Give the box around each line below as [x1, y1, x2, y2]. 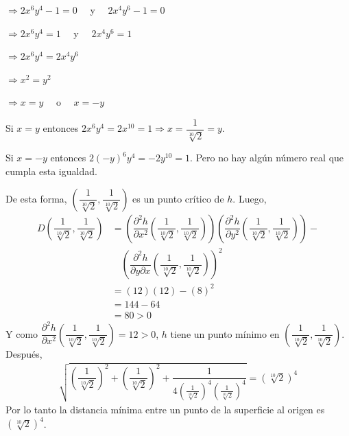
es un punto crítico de [132, 191, 224, 205]
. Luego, [232, 191, 267, 205]
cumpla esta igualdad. [5, 164, 97, 179]
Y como [5, 326, 38, 341]
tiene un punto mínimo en [170, 326, 280, 341]
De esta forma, [5, 191, 67, 205]
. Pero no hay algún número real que [190, 150, 344, 165]
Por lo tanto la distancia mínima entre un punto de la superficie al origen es [5, 402, 325, 417]
